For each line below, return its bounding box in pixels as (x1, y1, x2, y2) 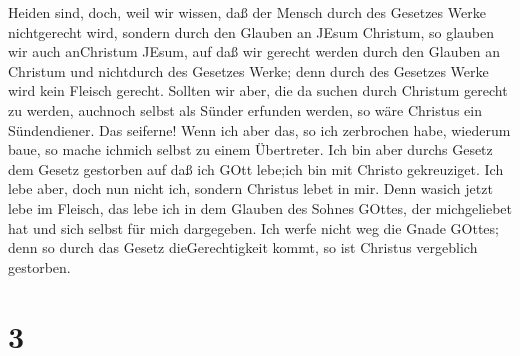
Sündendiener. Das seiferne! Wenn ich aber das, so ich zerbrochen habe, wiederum (8, 119, 511, 140)
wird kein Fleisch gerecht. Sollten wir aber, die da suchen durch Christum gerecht (8, 80, 508, 101)
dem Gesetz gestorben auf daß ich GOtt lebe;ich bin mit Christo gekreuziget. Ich (8, 158, 504, 179)
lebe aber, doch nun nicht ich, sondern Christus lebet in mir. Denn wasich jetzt (8, 178, 493, 199)
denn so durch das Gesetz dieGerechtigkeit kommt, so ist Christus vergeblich (8, 237, 478, 258)
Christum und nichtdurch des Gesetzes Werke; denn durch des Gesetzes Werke (8, 60, 489, 81)
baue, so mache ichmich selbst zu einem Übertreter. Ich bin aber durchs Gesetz (8, 139, 493, 160)
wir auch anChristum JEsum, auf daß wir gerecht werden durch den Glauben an (8, 41, 501, 62)
